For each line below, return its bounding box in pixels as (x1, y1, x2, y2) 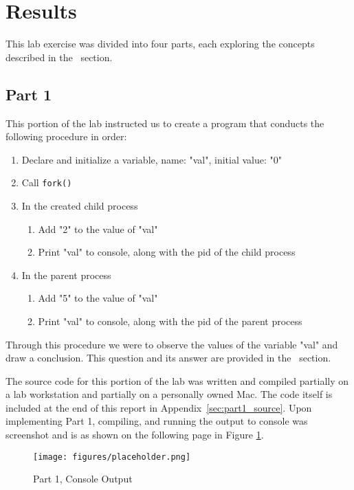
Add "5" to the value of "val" (38, 291, 158, 305)
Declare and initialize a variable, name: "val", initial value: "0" (21, 152, 283, 166)
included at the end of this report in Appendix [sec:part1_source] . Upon (5, 400, 312, 414)
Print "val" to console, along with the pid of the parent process (38, 313, 302, 328)
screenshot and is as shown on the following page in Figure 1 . (5, 427, 264, 442)
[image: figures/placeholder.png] (33, 452, 191, 462)
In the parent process (21, 267, 111, 282)
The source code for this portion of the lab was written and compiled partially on (5, 373, 349, 388)
